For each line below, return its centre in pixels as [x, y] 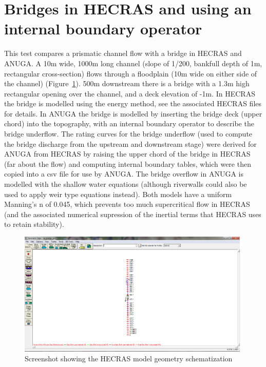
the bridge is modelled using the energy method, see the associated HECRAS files [133, 103]
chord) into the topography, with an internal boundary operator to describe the [129, 123]
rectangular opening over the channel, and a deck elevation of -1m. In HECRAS [130, 93]
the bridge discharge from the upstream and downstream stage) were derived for [130, 143]
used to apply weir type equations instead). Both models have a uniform [118, 194]
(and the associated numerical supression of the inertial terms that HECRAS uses [133, 214]
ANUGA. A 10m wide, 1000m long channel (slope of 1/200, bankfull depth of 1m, [133, 63]
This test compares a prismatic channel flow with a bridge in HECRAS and [123, 53]
